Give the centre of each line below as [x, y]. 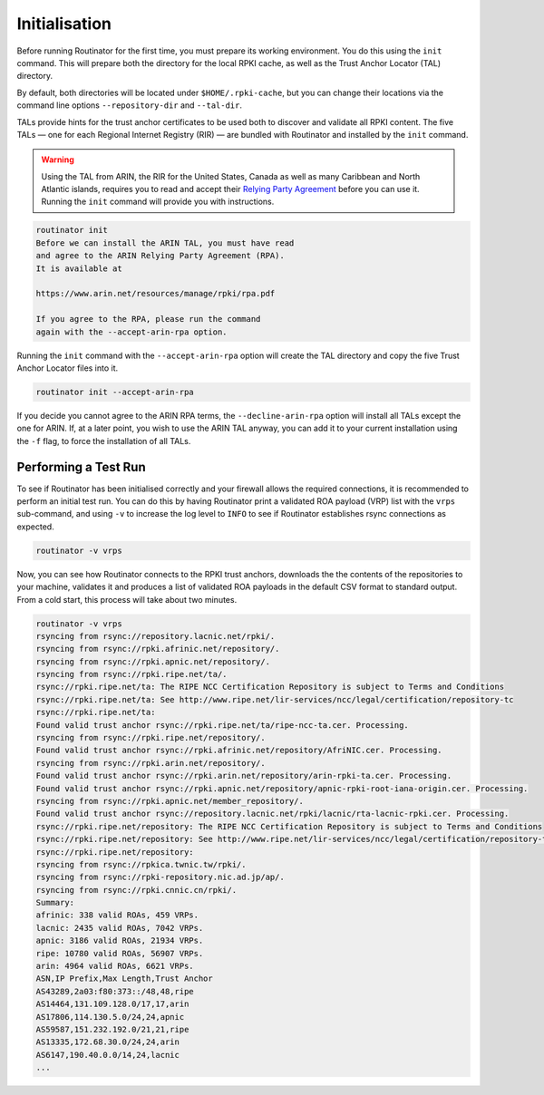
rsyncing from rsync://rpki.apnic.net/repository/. [153, 661]
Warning [58, 160]
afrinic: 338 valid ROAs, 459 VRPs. [117, 915]
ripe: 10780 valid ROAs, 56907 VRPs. [120, 953]
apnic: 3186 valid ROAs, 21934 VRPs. [120, 941]
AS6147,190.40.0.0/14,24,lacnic [108, 1055]
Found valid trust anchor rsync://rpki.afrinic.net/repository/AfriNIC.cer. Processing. [239, 751]
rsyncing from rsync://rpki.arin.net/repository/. [151, 763]
